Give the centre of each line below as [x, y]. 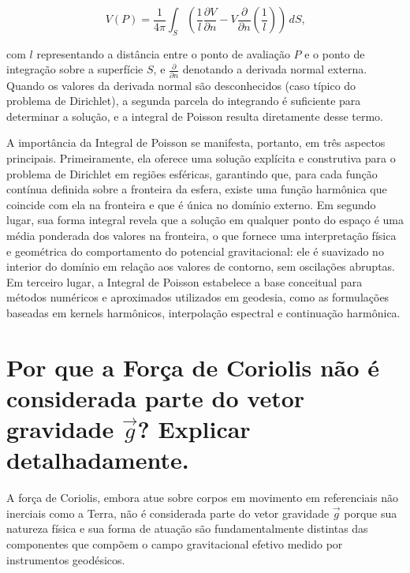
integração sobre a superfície [75, 69]
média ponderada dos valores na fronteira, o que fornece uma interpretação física [201, 236]
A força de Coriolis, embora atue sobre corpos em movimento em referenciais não [203, 498]
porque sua [371, 513]
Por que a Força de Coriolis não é [193, 367]
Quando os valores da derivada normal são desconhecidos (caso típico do [181, 85]
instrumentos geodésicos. [66, 559]
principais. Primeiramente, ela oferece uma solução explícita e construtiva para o [201, 158]
